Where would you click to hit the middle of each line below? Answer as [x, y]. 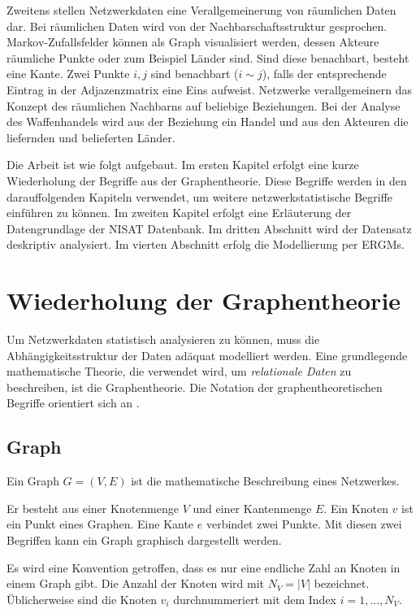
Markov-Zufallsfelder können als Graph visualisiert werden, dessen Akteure [193, 42]
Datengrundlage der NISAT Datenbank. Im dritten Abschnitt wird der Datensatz [209, 228]
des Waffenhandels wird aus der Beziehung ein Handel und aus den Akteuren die [208, 122]
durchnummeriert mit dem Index [255, 599]
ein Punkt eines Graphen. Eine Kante [100, 524]
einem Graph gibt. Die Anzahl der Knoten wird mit [135, 583]
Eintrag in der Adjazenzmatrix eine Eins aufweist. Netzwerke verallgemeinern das [209, 89]
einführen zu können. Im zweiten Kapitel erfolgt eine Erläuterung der [179, 213]
